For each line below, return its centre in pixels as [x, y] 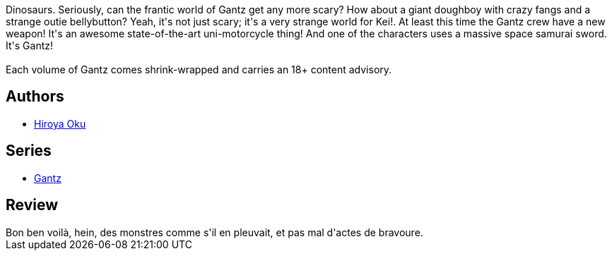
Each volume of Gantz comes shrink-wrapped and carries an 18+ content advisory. [199, 69]
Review [32, 205]
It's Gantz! [29, 45]
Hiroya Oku [60, 123]
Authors [35, 97]
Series [29, 151]
